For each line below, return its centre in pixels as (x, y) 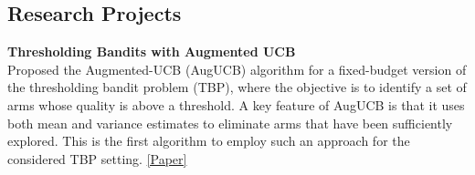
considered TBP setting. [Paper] (97, 158)
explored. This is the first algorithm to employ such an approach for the (209, 141)
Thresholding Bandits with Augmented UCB (152, 51)
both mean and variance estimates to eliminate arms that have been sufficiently (230, 123)
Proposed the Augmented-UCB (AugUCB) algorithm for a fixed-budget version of (237, 69)
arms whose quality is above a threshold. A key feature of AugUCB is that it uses (236, 104)
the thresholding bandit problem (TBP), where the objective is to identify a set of (237, 87)
